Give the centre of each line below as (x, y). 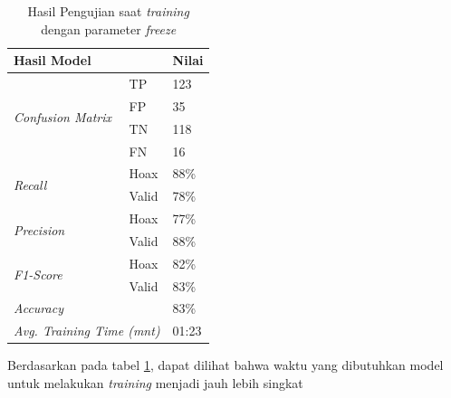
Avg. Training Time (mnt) (87, 331)
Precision (39, 229)
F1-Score (38, 275)
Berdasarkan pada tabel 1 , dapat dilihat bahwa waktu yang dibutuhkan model (225, 365)
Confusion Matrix (62, 117)
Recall (30, 184)
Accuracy (38, 308)
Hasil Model (53, 60)
